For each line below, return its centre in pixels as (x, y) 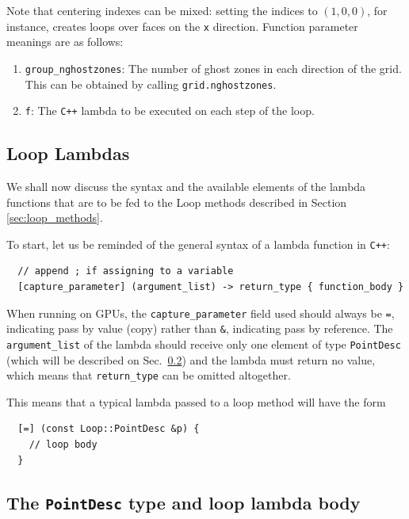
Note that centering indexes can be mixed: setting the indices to (162, 10)
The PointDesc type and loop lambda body (183, 502)
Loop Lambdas (68, 153)
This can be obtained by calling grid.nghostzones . (151, 84)
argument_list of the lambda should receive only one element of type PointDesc (204, 343)
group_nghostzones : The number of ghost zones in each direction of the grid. (213, 68)
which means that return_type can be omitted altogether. (149, 375)
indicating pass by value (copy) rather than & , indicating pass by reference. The (200, 328)
